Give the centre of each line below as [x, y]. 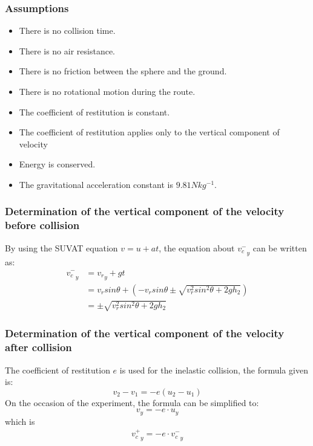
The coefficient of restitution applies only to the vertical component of [149, 132]
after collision [38, 347]
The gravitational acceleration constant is [96, 184]
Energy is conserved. [57, 164]
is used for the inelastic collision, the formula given [214, 370]
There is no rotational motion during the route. [107, 91]
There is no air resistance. [67, 50]
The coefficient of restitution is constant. [94, 111]
